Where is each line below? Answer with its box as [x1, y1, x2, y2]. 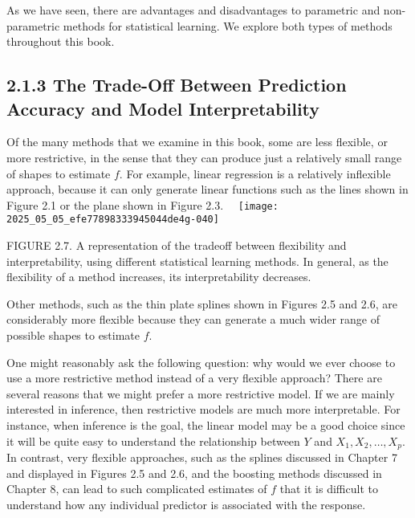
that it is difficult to [279, 480, 378, 497]
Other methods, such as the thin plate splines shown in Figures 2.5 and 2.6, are [6, 295, 397, 312]
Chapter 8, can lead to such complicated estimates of [6, 480, 267, 497]
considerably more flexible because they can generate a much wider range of [6, 311, 380, 328]
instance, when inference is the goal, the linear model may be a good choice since [6, 417, 405, 433]
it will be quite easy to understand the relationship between [6, 432, 300, 449]
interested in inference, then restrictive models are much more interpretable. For [6, 401, 401, 418]
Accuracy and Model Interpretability [6, 96, 320, 120]
